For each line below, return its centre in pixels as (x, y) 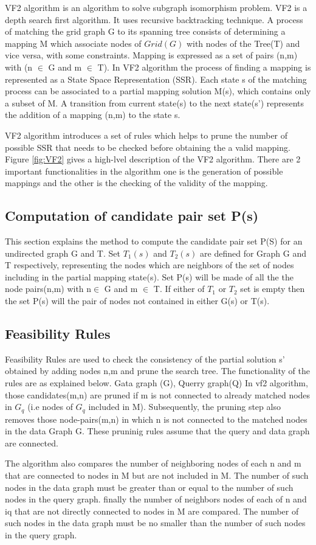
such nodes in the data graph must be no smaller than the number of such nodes (155, 523)
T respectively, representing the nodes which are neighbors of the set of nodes (149, 265)
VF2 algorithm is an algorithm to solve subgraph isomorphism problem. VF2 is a (156, 7)
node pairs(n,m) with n (48, 289)
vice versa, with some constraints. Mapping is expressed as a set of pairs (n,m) (151, 55)
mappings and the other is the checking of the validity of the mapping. (136, 183)
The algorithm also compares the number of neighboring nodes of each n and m (153, 463)
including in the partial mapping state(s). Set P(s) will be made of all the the (149, 276)
